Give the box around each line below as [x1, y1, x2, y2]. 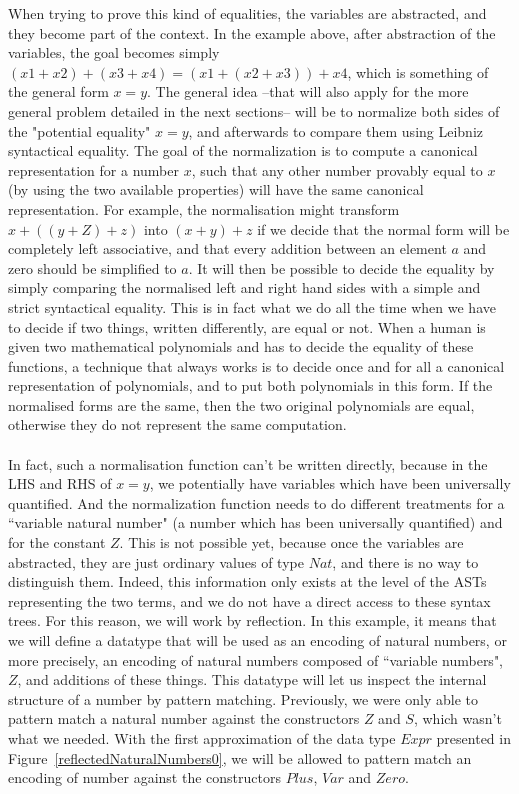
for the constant [8, 532, 106, 553]
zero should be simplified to [8, 257, 177, 278]
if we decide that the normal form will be [257, 218, 510, 239]
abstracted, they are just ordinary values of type [8, 551, 304, 572]
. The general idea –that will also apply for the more [147, 81, 469, 102]
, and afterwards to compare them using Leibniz [188, 120, 484, 141]
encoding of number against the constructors [8, 767, 281, 788]
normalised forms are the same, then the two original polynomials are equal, [8, 394, 475, 415]
